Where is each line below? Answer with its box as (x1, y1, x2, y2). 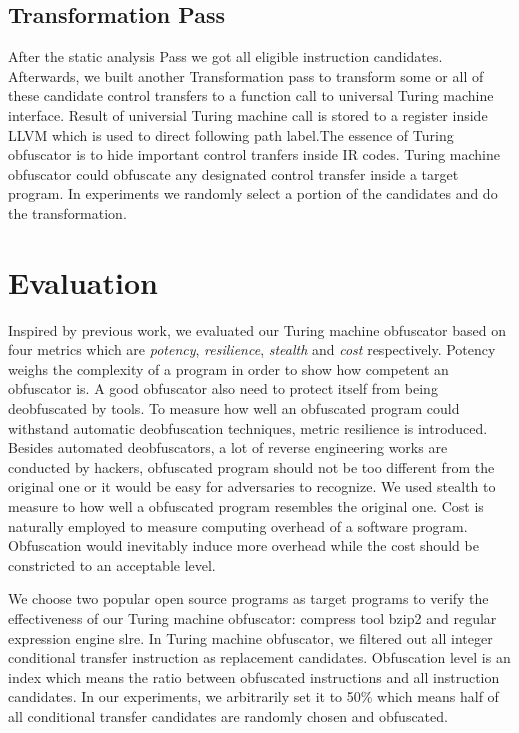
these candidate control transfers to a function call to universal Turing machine (8, 85, 494, 106)
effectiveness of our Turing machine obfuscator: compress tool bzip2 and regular (8, 607, 497, 628)
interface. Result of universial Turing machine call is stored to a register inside (8, 104, 488, 125)
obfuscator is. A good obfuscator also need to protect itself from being (8, 378, 438, 399)
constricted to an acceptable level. (8, 554, 216, 575)
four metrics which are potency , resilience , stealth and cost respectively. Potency (8, 339, 496, 360)
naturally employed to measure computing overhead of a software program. (8, 515, 468, 536)
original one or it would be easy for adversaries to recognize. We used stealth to (8, 476, 496, 497)
